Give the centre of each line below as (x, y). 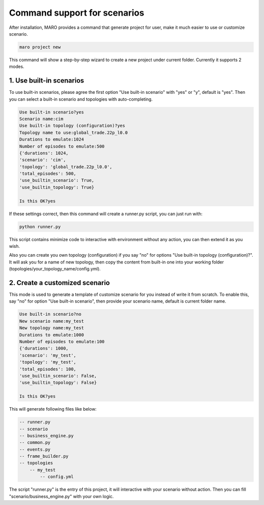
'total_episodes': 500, (48, 174)
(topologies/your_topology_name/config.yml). (55, 269)
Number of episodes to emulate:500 (62, 146)
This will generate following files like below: (53, 409)
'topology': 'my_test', (48, 362)
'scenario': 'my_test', (48, 355)
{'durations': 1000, (44, 349)
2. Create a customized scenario (59, 283)
